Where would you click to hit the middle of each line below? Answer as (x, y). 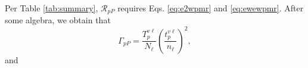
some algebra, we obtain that (58, 20)
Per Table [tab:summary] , (52, 8)
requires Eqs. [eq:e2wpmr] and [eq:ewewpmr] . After (211, 8)
